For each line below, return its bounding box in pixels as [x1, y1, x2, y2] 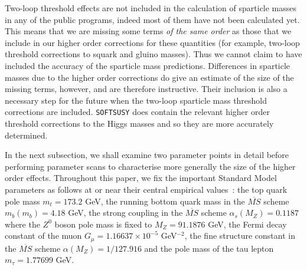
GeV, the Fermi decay [208, 218, 287, 230]
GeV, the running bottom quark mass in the [85, 195, 245, 207]
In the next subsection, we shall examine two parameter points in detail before [5, 149, 289, 161]
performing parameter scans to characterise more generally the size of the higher [5, 160, 296, 172]
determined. [5, 129, 48, 141]
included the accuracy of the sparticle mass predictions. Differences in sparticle [5, 59, 290, 71]
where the [5, 218, 40, 230]
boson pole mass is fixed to [54, 218, 152, 230]
